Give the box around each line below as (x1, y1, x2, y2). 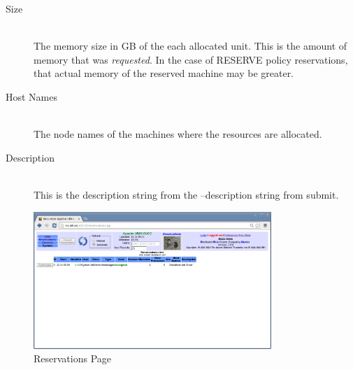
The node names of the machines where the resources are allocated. (34, 127, 322, 141)
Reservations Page (34, 351, 112, 366)
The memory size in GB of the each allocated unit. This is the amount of (34, 38, 347, 53)
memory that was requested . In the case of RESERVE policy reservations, (34, 52, 348, 66)
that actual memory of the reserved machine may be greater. (34, 66, 294, 80)
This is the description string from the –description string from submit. (34, 187, 339, 201)
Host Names (6, 89, 58, 104)
